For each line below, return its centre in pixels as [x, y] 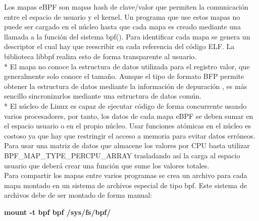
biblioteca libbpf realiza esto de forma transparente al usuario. [100, 56]
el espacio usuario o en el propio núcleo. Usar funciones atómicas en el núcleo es [127, 126]
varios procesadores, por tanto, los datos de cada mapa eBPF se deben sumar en [129, 116]
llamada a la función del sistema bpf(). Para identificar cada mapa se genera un [127, 36]
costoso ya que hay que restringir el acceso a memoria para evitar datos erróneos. [130, 135]
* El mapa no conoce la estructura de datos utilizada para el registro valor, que [127, 66]
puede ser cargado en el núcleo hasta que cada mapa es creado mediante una [122, 27]
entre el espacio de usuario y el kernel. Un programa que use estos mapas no [122, 16]
